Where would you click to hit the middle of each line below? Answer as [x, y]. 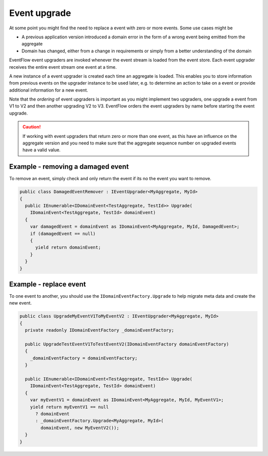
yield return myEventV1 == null [69, 407]
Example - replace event [48, 284]
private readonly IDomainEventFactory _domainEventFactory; [100, 330]
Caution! [32, 127]
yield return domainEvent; [68, 247]
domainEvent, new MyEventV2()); [80, 428]
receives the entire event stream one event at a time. [63, 67]
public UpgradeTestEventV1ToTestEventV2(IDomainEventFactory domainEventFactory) [127, 344]
